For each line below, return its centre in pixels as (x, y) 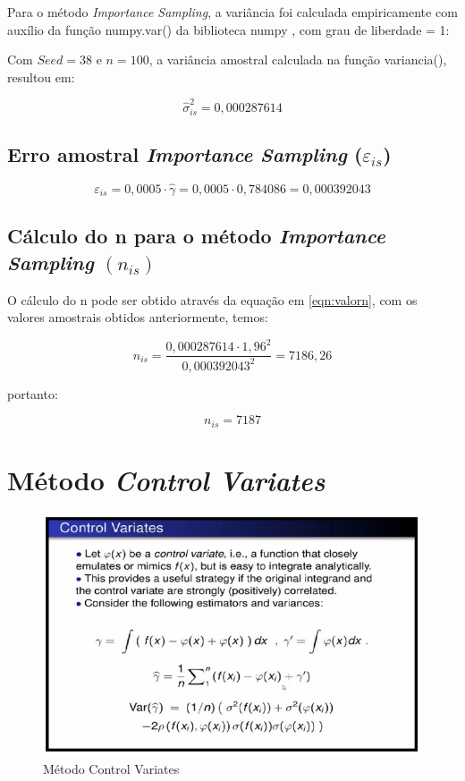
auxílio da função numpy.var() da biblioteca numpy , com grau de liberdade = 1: (228, 29)
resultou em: (41, 76)
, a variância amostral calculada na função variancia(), (298, 59)
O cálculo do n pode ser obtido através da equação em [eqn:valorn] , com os (212, 299)
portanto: (33, 393)
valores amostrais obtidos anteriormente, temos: (138, 317)
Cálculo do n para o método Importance (196, 236)
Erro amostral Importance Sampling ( (185, 153)
